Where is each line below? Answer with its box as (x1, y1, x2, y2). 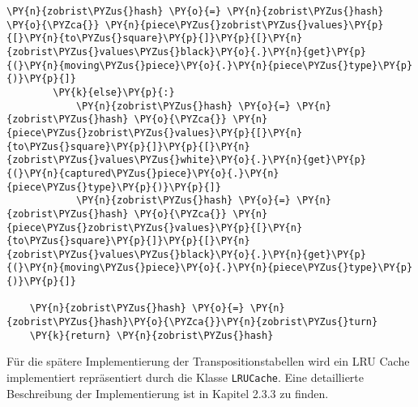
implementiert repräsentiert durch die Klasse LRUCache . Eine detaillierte (6, 369, 365, 385)
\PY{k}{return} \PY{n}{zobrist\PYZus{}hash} (29, 329, 274, 341)
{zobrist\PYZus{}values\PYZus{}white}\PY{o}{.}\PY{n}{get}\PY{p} (6, 154, 366, 166)
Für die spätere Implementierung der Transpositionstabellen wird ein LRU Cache (6, 353, 410, 370)
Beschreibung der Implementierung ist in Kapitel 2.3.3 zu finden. (6, 384, 329, 401)
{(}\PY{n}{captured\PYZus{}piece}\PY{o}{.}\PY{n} (6, 167, 279, 179)
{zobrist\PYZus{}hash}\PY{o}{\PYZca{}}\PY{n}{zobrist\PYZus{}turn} (6, 316, 378, 328)
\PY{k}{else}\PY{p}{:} (53, 86, 175, 98)
